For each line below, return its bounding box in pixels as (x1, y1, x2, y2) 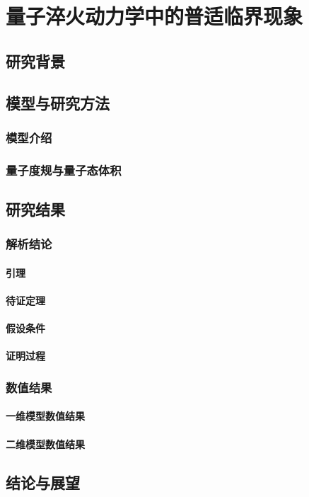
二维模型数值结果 (6, 436, 85, 451)
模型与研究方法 (6, 91, 110, 113)
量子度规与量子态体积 (6, 161, 122, 178)
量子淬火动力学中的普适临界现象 (6, 1, 303, 30)
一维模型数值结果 (6, 409, 85, 423)
